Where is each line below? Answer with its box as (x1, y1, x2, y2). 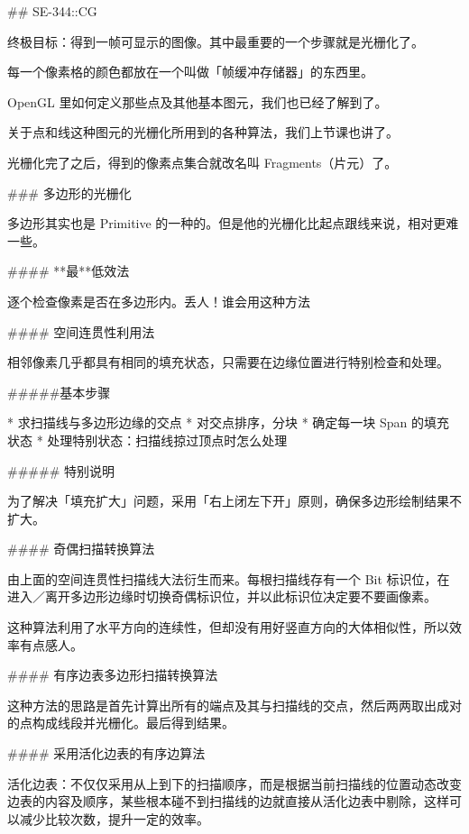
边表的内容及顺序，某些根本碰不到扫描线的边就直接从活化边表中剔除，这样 (7, 792, 449, 811)
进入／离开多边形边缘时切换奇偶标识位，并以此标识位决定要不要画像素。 (7, 587, 437, 606)
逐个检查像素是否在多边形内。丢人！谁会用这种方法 (7, 291, 310, 310)
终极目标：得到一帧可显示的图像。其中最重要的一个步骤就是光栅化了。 (7, 32, 424, 50)
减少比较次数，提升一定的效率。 (19, 809, 209, 828)
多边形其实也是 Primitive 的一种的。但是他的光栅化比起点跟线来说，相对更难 (7, 214, 459, 233)
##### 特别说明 (7, 461, 115, 480)
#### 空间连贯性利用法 (7, 322, 155, 341)
